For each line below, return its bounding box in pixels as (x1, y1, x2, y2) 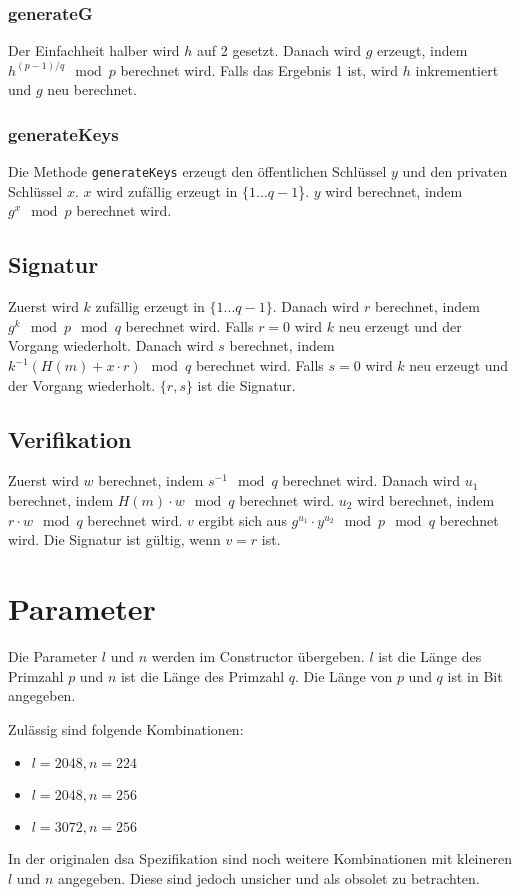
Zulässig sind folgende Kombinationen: (8, 718, 244, 739)
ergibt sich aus (198, 509, 287, 530)
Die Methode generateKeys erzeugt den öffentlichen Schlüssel (8, 161, 387, 182)
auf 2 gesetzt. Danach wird (197, 40, 362, 61)
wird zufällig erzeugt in (96, 180, 238, 201)
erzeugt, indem (377, 40, 468, 61)
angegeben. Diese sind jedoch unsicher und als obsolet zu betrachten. (57, 867, 480, 888)
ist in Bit (447, 665, 503, 686)
